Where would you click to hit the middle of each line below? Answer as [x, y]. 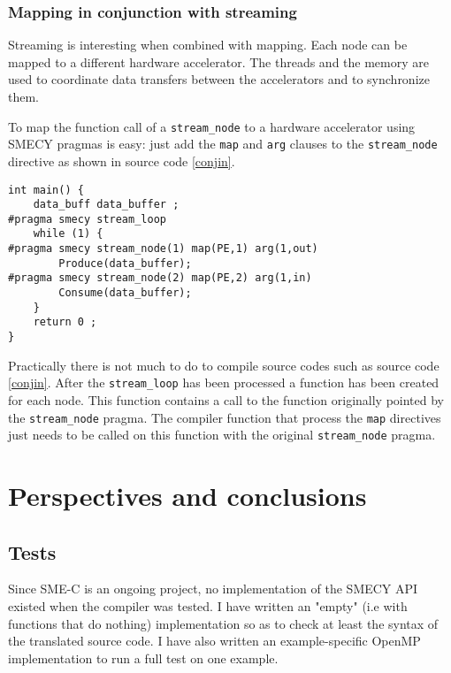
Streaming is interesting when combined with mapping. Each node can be [208, 45]
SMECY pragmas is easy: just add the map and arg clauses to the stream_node [223, 144]
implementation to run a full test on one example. [143, 658]
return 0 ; [65, 322]
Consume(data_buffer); [125, 293]
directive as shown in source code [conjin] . [122, 161]
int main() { [46, 190]
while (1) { [68, 234]
